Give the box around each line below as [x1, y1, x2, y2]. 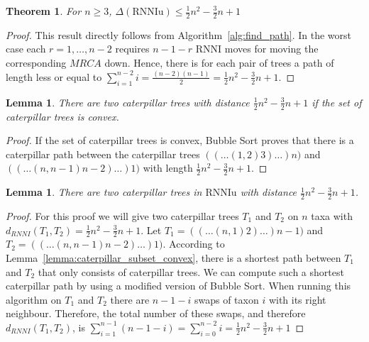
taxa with [311, 208, 353, 223]
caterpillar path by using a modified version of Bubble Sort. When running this [6, 278, 351, 293]
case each [6, 41, 46, 56]
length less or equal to [6, 69, 102, 84]
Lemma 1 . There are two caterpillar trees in [6, 184, 202, 199]
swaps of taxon [194, 292, 259, 307]
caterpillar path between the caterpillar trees [6, 146, 200, 161]
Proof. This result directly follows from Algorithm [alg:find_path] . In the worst [6, 27, 351, 42]
